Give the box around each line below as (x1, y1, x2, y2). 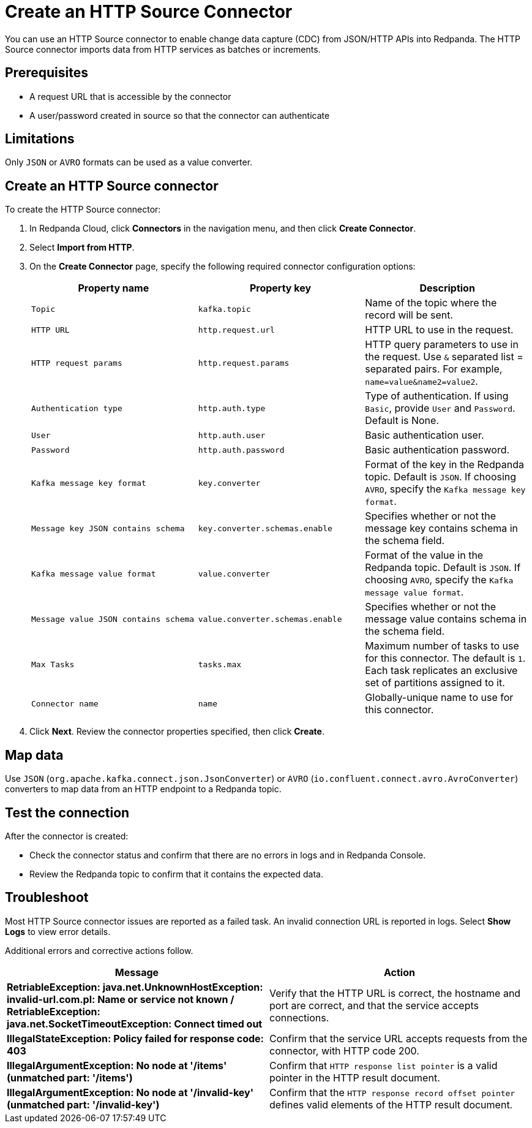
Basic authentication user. (365, 429, 484, 442)
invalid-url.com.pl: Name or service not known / (7, 993, 234, 1005)
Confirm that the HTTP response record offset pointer (269, 1086, 515, 1099)
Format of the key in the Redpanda (365, 458, 524, 471)
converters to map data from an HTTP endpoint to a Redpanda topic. (5, 784, 282, 795)
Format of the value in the (365, 549, 484, 562)
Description (419, 282, 475, 295)
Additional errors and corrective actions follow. (5, 945, 193, 956)
